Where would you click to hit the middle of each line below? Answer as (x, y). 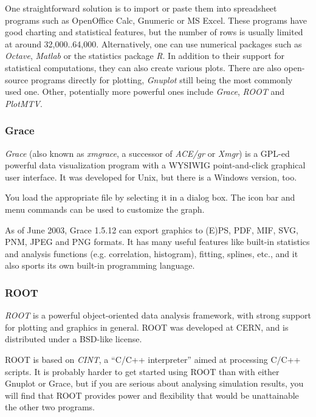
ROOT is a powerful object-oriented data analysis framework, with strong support (158, 315)
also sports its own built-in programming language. (100, 265)
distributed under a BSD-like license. (74, 339)
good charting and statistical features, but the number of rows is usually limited (154, 32)
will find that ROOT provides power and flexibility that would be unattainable (152, 395)
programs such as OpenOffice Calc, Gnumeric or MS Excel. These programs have (156, 20)
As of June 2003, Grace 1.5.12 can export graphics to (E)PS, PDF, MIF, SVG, (152, 229)
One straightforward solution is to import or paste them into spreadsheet (141, 8)
